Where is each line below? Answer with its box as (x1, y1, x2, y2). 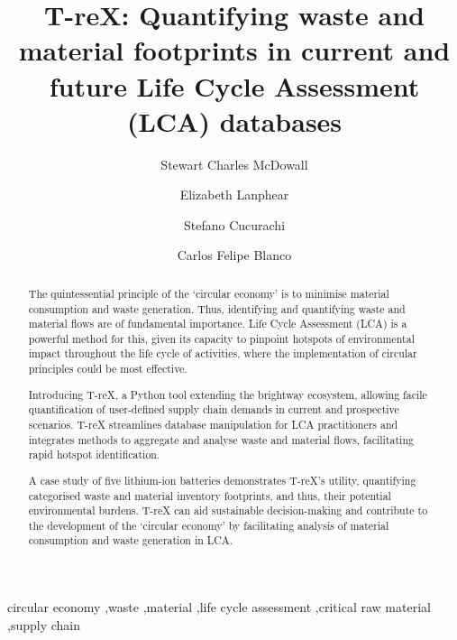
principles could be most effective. (28, 361, 187, 376)
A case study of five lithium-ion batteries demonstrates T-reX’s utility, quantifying (28, 472, 416, 487)
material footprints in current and (18, 32, 451, 69)
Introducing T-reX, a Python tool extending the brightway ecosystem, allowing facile (28, 386, 427, 402)
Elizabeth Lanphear (179, 185, 289, 204)
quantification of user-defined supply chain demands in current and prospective (28, 402, 399, 417)
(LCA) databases (126, 102, 343, 139)
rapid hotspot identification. (28, 447, 160, 462)
